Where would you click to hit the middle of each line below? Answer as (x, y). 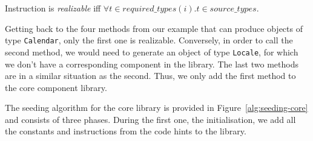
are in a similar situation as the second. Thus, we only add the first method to (150, 76)
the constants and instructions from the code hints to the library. (126, 131)
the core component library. (56, 87)
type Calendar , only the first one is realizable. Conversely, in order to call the (149, 40)
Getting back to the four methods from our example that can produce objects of (154, 28)
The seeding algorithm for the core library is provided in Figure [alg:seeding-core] (156, 108)
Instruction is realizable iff (53, 8)
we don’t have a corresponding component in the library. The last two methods (152, 64)
